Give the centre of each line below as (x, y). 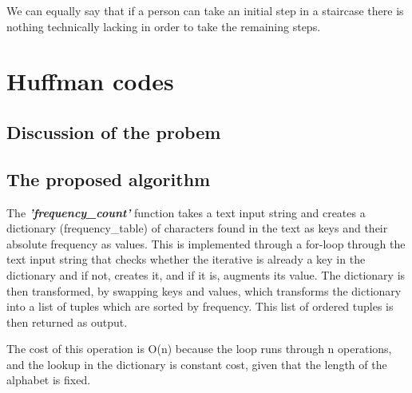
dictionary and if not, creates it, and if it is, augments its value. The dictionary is (206, 274)
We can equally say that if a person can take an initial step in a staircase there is (205, 10)
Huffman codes (90, 81)
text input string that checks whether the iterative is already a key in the (186, 259)
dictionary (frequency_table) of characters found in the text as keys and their (197, 228)
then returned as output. (67, 322)
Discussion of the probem (114, 131)
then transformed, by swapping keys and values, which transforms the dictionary (204, 290)
